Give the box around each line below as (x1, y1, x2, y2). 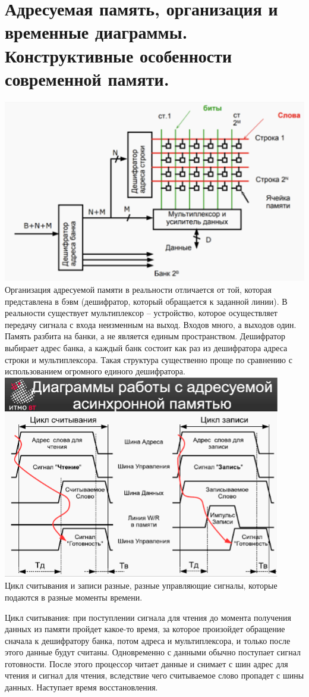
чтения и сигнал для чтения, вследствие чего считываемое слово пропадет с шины (5, 669, 304, 682)
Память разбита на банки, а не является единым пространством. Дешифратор (5, 330, 285, 342)
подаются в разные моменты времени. (5, 590, 143, 603)
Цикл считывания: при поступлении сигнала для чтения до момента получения (5, 611, 292, 623)
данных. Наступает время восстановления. (5, 681, 158, 693)
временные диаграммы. (5, 20, 188, 44)
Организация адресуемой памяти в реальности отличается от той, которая (5, 283, 272, 295)
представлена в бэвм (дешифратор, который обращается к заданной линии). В (5, 295, 288, 307)
